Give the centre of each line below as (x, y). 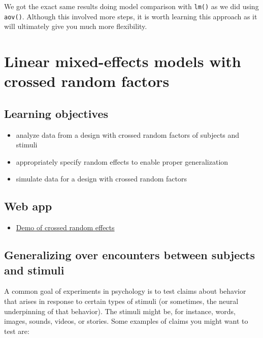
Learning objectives (56, 113)
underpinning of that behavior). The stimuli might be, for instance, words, (120, 311)
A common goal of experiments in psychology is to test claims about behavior (125, 291)
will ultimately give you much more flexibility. (76, 26)
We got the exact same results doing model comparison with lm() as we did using (131, 6)
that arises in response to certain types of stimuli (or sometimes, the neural (121, 301)
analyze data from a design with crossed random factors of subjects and (128, 134)
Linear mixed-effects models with (123, 61)
